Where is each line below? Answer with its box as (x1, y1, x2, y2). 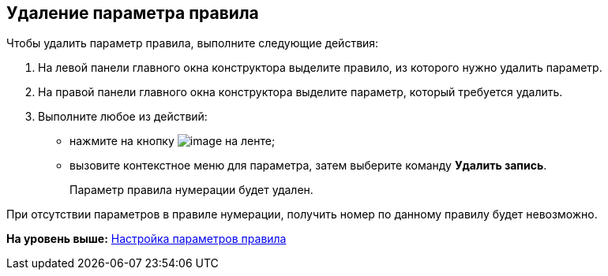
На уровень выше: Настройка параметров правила (6, 232, 287, 246)
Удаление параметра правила (6, 3, 259, 23)
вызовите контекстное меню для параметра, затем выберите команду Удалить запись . (69, 159, 547, 173)
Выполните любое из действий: (38, 110, 208, 124)
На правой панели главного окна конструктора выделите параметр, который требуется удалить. (38, 85, 563, 99)
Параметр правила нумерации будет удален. (69, 183, 313, 197)
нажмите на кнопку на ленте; (69, 134, 276, 148)
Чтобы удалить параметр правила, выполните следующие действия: (6, 36, 379, 50)
